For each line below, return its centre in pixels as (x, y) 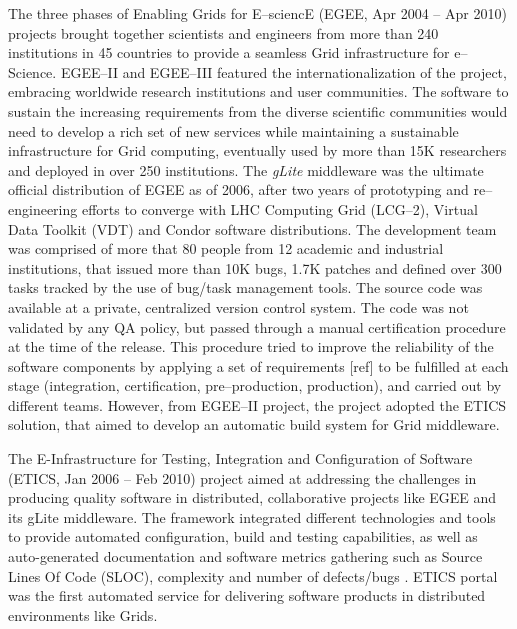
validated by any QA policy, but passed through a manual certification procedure (257, 326)
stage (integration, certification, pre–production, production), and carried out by (255, 385)
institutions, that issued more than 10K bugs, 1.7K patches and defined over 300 (255, 267)
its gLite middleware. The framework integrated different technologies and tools (252, 516)
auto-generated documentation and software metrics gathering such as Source (245, 556)
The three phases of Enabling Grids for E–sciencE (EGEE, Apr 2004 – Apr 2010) (257, 13)
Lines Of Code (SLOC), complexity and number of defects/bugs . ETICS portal (253, 575)
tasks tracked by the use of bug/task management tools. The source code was (245, 287)
